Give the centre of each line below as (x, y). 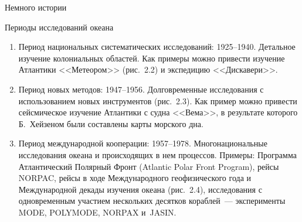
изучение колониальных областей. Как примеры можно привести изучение (152, 58)
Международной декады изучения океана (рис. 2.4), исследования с (140, 189)
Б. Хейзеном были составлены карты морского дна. (111, 123)
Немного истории (36, 7)
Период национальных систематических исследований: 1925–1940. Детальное (157, 47)
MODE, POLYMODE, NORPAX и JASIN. (97, 212)
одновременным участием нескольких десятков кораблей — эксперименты (152, 201)
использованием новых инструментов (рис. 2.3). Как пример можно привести (158, 100)
